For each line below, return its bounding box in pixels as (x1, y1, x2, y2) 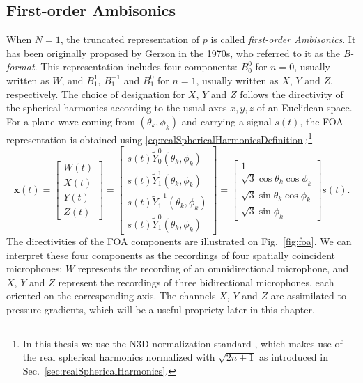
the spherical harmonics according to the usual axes (6, 100, 227, 115)
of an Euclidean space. (256, 100, 353, 115)
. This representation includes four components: (34, 59, 238, 74)
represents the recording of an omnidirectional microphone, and (77, 261, 349, 276)
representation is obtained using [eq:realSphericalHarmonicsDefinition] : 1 (6, 130, 313, 146)
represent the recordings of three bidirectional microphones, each (58, 274, 334, 289)
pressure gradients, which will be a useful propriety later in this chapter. (6, 302, 315, 316)
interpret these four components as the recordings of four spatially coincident (6, 247, 335, 262)
